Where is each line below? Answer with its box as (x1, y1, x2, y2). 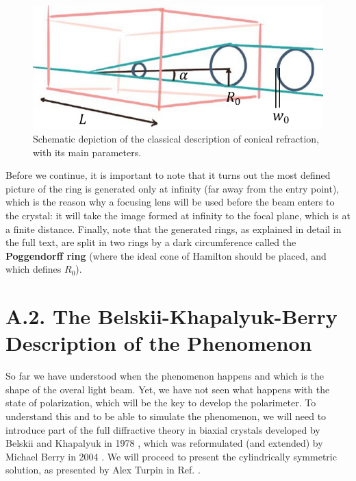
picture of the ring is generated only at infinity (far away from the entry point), (5, 181, 340, 195)
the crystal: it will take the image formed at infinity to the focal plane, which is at (5, 208, 351, 223)
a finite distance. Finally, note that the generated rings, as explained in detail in (5, 221, 342, 236)
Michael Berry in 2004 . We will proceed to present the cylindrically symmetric (5, 449, 337, 463)
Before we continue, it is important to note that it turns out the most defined (5, 168, 331, 182)
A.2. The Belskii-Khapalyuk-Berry (5, 302, 338, 330)
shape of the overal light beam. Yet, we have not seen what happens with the (5, 382, 330, 396)
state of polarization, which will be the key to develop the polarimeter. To (5, 395, 316, 410)
